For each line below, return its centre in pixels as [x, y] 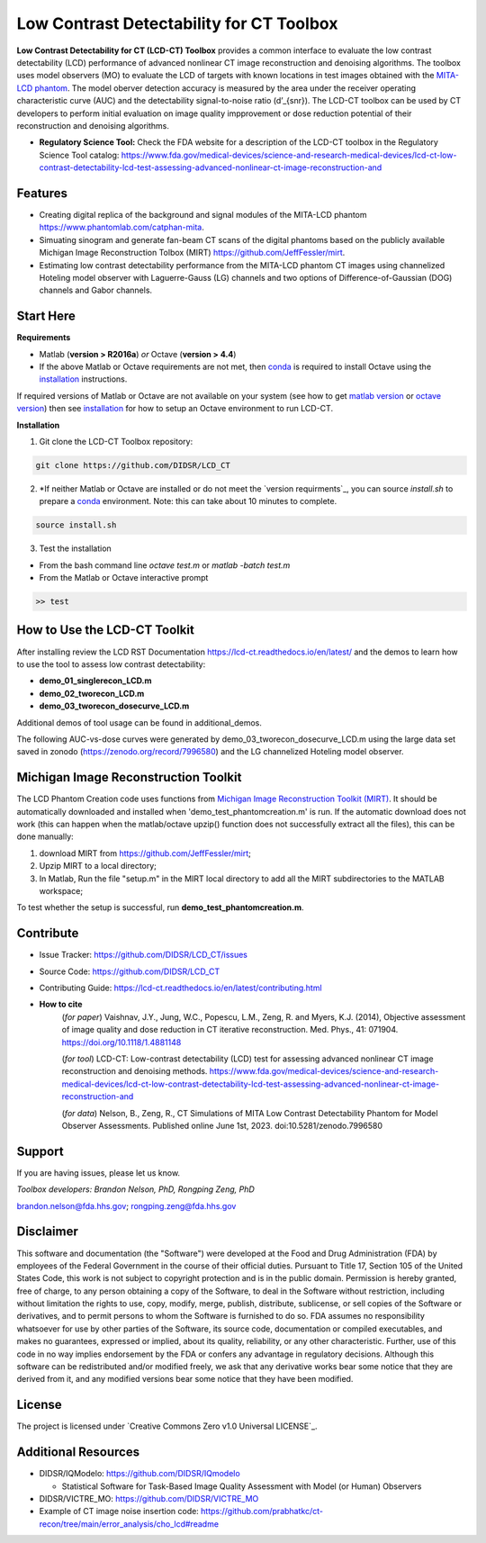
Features [42, 193]
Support [40, 1151]
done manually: [45, 836]
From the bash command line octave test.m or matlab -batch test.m [165, 565]
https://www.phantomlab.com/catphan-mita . [121, 227]
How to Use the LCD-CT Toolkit [106, 630]
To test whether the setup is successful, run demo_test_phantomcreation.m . [160, 907]
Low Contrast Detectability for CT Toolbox [177, 23]
